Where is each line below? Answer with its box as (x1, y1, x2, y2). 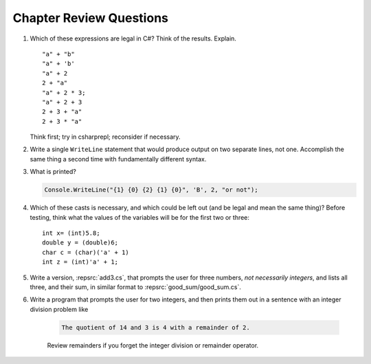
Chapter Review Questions (12, 10, 168, 25)
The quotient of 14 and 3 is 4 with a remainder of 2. (61, 323, 250, 331)
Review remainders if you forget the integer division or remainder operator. (47, 341, 259, 350)
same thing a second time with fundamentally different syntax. (30, 155, 207, 163)
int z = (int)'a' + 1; (42, 258, 119, 266)
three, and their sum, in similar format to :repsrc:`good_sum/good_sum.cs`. (30, 282, 242, 291)
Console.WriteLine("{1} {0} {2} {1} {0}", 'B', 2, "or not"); (44, 186, 258, 194)
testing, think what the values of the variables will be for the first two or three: (30, 213, 250, 221)
